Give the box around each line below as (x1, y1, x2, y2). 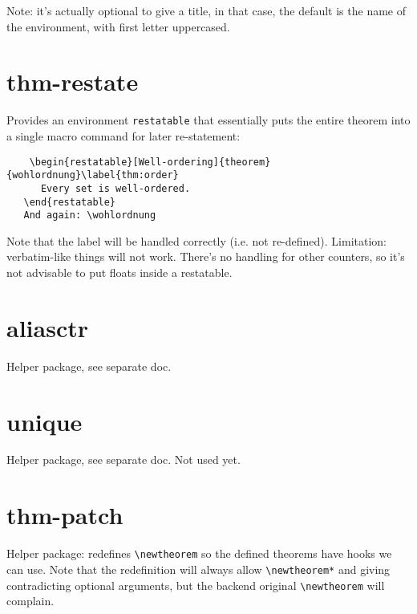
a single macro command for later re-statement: (6, 127, 241, 144)
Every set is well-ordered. (40, 182, 191, 194)
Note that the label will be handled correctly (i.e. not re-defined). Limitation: (6, 232, 387, 249)
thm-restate (6, 65, 139, 98)
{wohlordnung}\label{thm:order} (6, 169, 179, 181)
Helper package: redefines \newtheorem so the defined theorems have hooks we (6, 545, 392, 562)
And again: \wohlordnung (23, 209, 156, 222)
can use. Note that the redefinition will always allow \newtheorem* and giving (6, 560, 391, 577)
